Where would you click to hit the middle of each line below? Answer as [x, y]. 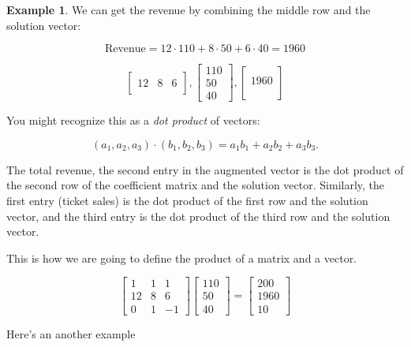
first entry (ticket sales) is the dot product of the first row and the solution [187, 201]
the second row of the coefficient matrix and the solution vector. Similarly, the [196, 185]
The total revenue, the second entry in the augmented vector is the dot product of [205, 169]
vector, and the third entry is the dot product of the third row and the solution [198, 216]
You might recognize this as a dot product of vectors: [133, 120]
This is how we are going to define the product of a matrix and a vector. [182, 257]
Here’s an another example [71, 333]
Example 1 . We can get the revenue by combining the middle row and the [189, 9]
